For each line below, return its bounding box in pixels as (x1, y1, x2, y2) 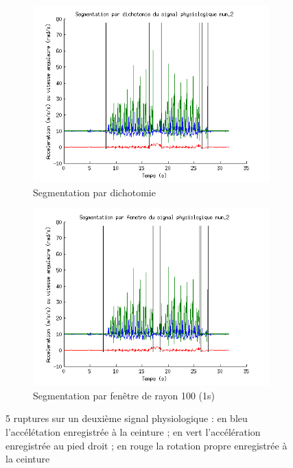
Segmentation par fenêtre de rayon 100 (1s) (33, 388, 215, 402)
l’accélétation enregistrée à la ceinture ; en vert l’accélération (5, 424, 261, 438)
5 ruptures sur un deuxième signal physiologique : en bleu (5, 411, 248, 425)
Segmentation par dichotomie (33, 185, 156, 199)
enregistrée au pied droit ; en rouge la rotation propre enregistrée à (5, 438, 288, 452)
